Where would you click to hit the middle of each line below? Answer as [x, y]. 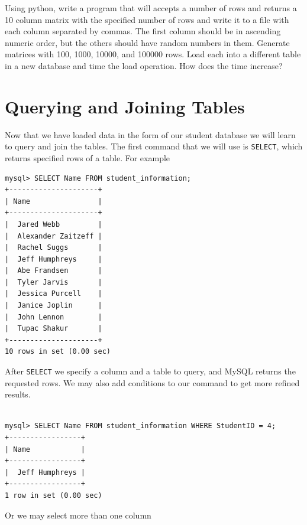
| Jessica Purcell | [54, 294]
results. [18, 394]
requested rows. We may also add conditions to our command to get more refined [152, 382]
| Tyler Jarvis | [54, 282]
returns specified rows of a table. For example [88, 157]
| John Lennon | [54, 317]
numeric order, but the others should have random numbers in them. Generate [147, 42]
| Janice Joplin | [54, 306]
